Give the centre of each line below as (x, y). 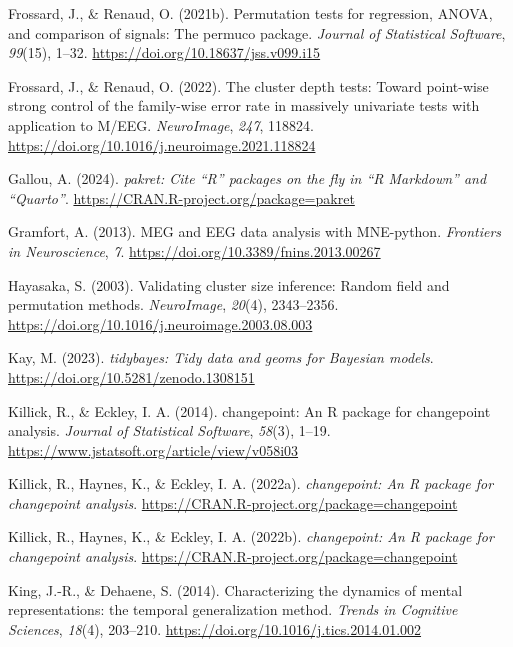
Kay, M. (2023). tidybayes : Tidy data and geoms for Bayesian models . (221, 357)
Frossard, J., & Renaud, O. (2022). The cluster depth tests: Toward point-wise (248, 85)
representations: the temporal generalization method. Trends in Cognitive (233, 609)
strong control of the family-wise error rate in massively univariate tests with (244, 105)
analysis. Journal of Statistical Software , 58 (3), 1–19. (169, 430)
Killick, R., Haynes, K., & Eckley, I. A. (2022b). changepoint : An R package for (251, 536)
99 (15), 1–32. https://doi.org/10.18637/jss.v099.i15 (164, 52)
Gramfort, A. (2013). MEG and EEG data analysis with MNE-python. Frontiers (255, 231)
